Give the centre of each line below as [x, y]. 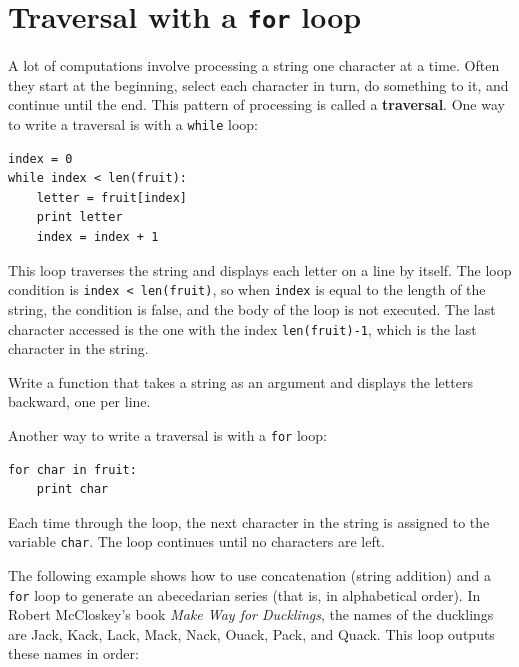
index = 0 [40, 158]
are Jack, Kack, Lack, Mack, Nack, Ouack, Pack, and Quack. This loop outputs [251, 633]
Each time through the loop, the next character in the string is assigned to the [249, 521]
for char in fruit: [72, 469]
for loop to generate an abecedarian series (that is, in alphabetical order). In [244, 594]
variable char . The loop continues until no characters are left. [197, 541]
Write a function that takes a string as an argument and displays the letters [240, 381]
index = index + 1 [97, 237]
